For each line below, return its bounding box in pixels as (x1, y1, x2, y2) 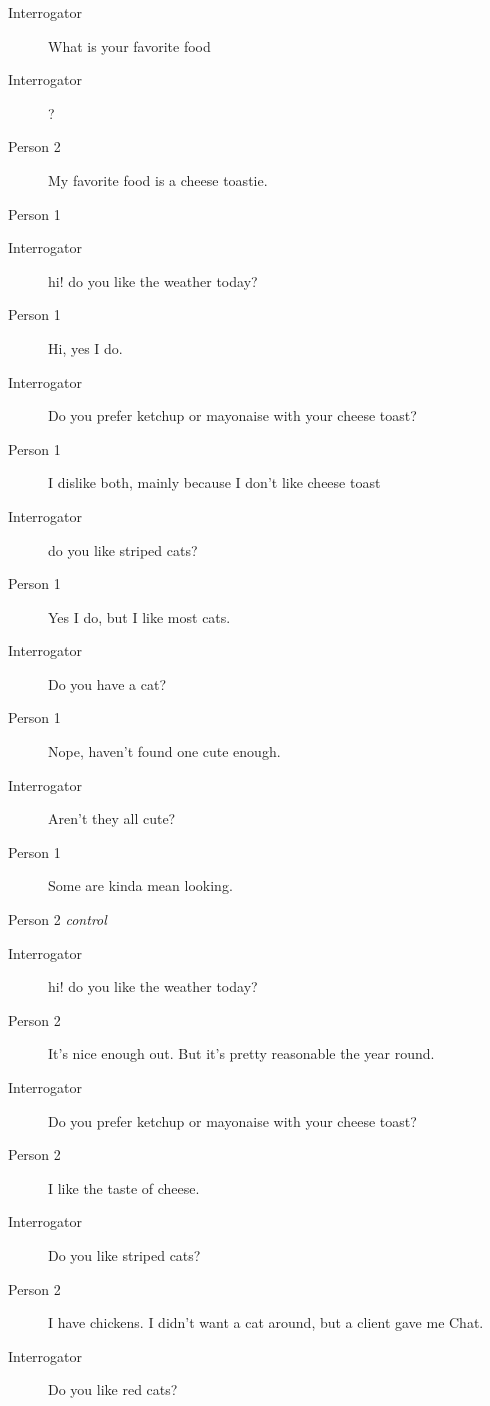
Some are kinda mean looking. (48, 875, 233, 896)
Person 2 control (8, 909, 107, 930)
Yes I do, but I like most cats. (48, 606, 231, 627)
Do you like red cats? (48, 1379, 178, 1400)
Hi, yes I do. (48, 337, 123, 358)
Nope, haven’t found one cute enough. (48, 741, 281, 762)
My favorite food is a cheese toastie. (48, 169, 268, 190)
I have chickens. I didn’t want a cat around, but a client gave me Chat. (48, 1312, 484, 1333)
